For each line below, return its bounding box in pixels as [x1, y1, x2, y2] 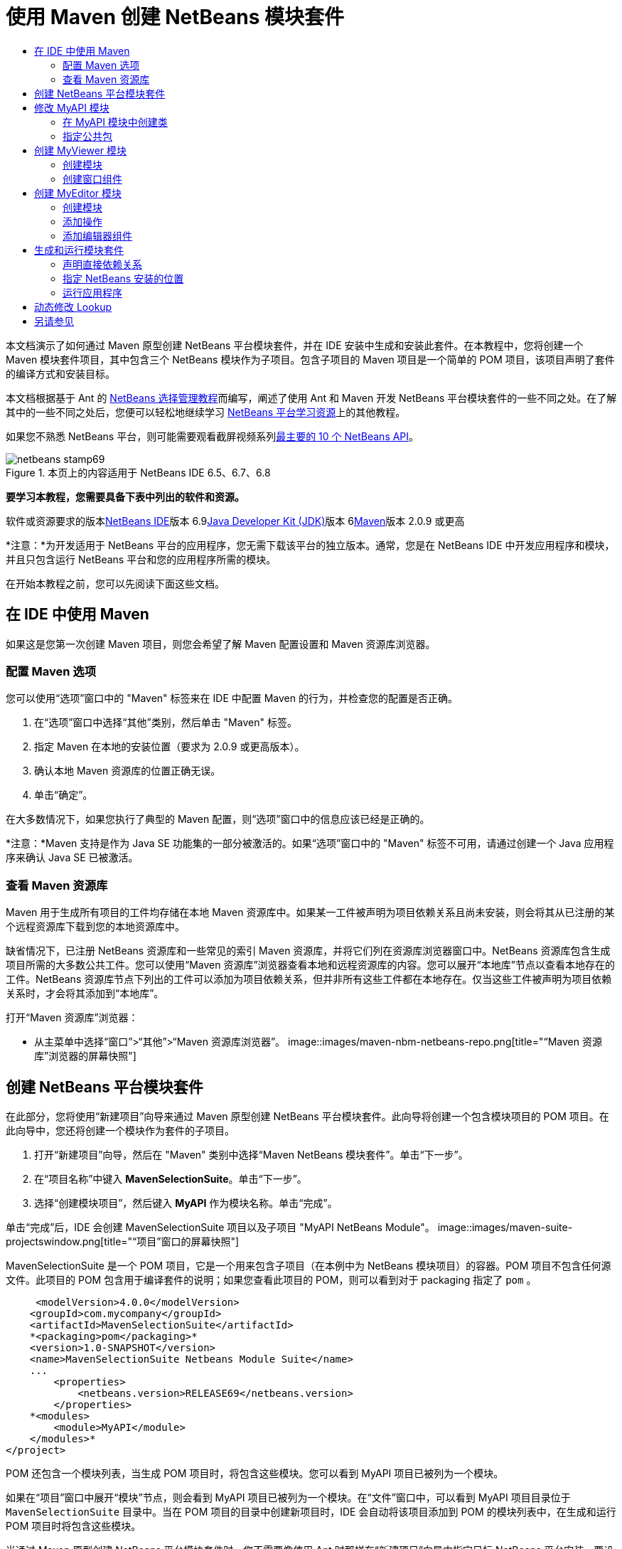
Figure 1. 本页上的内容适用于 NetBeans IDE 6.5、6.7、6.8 [6, 466, 271, 479]
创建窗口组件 [63, 172, 122, 185]
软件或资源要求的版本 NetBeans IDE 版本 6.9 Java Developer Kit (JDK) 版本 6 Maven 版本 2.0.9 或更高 [6, 514, 465, 527]
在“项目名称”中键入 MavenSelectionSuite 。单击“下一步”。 [34, 1172, 307, 1185]
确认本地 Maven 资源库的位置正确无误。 [34, 765, 221, 777]
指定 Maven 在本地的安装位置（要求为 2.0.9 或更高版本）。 [34, 740, 305, 753]
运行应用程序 [63, 286, 122, 299]
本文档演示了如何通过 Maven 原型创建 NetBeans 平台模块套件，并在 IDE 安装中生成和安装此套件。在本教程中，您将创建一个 [6, 339, 584, 351]
